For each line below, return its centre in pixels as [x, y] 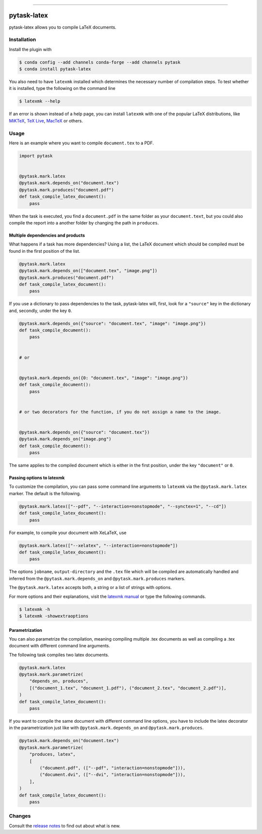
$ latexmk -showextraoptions [54, 616]
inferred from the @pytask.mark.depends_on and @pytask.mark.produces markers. [97, 578]
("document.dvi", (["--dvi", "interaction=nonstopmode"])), [113, 775]
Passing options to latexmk [37, 478]
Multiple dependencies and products [47, 235]
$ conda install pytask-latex [55, 69]
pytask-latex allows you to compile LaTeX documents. [63, 27]
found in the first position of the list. [45, 251]
